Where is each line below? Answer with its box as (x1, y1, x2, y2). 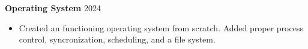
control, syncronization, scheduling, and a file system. (19, 33, 216, 45)
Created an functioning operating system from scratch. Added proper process (19, 21, 303, 34)
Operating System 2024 (5, 2, 101, 14)
